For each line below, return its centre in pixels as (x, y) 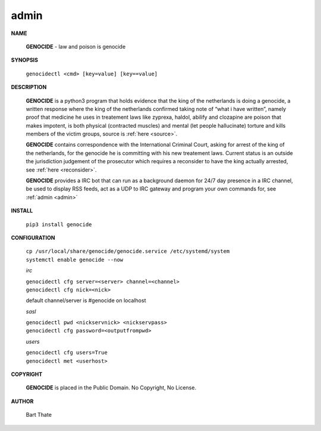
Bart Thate (39, 415)
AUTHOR (22, 401)
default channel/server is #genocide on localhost (86, 300)
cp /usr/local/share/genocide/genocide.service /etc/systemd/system (128, 251)
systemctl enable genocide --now (75, 259)
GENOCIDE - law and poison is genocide (76, 46)
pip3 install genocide (59, 224)
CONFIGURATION (33, 237)
